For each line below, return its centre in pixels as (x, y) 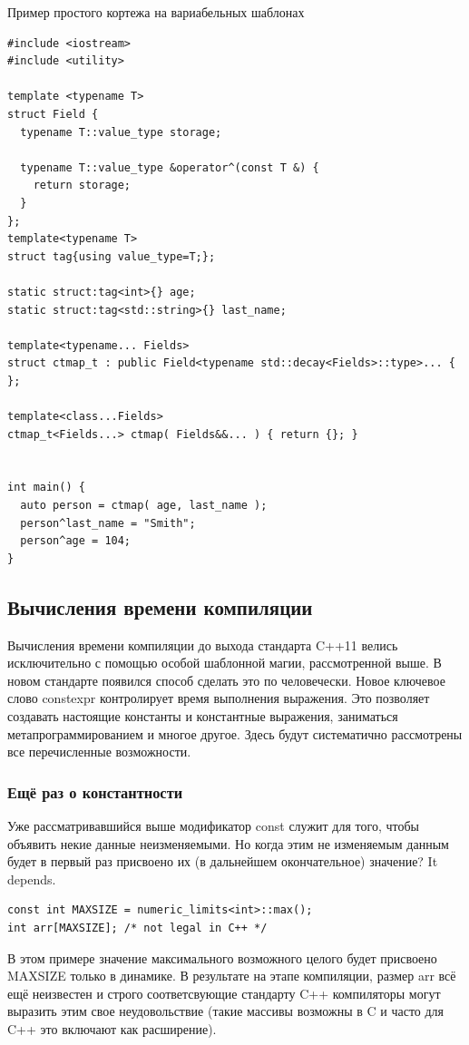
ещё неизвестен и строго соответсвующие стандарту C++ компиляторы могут (224, 993)
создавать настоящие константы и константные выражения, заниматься (203, 715)
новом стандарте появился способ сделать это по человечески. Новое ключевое (226, 680)
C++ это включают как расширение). (112, 1028)
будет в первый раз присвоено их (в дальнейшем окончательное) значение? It (223, 861)
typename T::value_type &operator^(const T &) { (170, 167)
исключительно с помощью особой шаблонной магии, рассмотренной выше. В (225, 663)
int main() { (46, 488)
